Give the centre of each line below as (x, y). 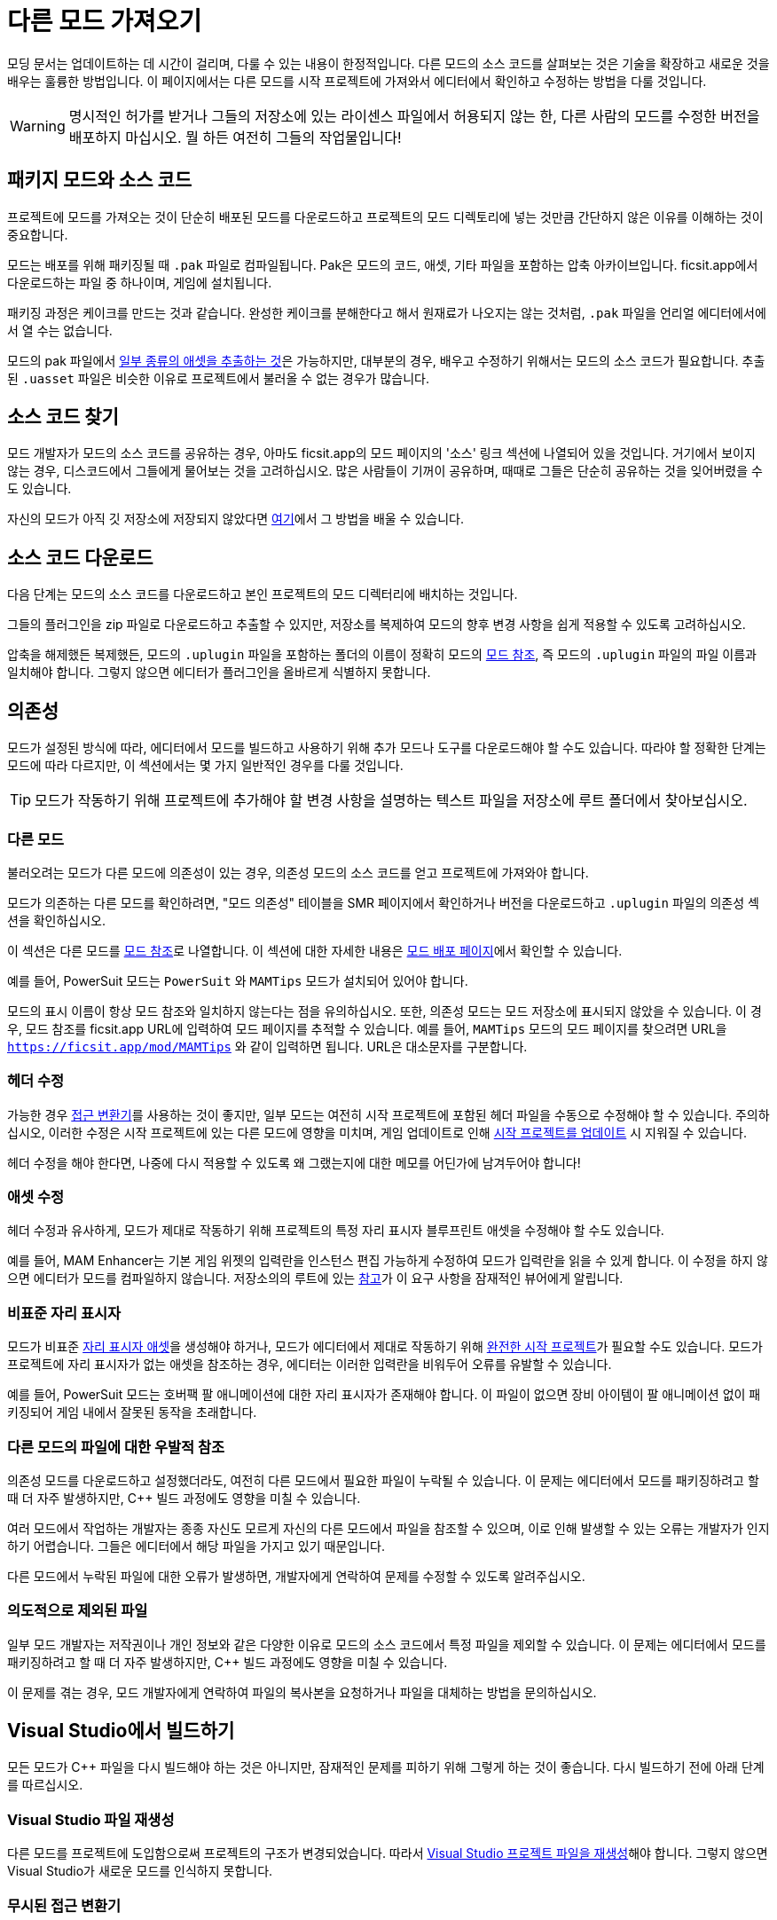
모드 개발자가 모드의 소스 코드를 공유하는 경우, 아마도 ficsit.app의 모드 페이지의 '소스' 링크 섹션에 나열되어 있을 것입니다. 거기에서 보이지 (381, 453)
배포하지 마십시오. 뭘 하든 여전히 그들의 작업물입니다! (235, 137)
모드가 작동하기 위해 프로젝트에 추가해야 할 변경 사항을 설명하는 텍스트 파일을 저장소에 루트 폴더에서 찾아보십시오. (391, 801)
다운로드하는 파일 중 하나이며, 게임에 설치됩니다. (140, 282)
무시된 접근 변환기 (64, 1905)
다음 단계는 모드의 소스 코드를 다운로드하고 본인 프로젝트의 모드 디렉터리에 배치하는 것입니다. (263, 594)
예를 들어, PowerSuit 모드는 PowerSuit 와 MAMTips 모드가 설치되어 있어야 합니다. (238, 980)
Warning (38, 126)
